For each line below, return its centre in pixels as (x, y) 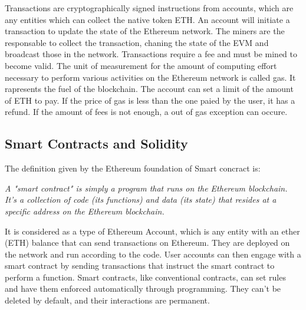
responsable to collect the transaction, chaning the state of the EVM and (137, 42)
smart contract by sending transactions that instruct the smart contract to (140, 266)
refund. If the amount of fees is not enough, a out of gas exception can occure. (146, 112)
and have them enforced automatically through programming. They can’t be (143, 288)
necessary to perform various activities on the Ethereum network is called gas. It (150, 77)
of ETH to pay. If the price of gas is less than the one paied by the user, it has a (150, 100)
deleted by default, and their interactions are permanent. (107, 300)
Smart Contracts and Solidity (96, 144)
